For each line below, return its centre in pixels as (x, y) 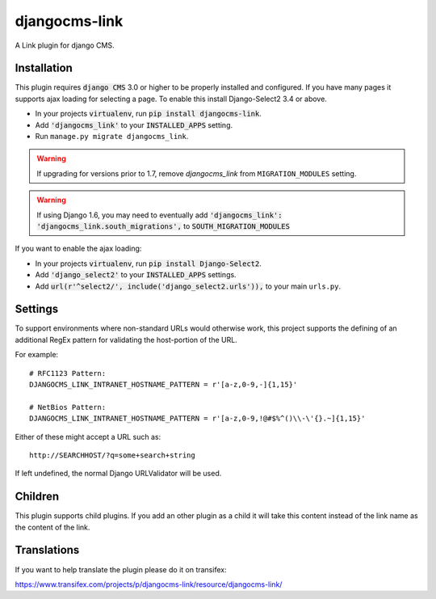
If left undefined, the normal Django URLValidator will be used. (118, 474)
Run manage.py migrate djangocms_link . (112, 137)
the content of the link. (52, 527)
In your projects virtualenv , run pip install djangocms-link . (149, 114)
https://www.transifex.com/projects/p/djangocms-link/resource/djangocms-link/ (149, 584)
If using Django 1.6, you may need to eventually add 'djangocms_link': (159, 215)
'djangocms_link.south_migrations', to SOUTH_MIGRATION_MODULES (163, 226)
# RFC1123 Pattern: (68, 373)
